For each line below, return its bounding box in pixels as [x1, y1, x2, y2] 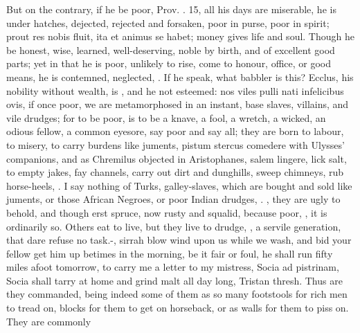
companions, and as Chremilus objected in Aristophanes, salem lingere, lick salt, [6, 151, 347, 165]
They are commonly [6, 314, 91, 328]
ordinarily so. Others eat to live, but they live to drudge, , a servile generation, [6, 219, 341, 233]
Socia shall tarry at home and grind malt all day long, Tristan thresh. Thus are [6, 273, 343, 287]
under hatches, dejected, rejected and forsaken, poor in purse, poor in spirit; [6, 15, 330, 30]
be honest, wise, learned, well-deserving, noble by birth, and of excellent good [6, 42, 335, 57]
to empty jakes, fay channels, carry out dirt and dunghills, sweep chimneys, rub [6, 165, 344, 179]
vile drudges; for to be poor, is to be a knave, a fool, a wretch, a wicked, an [6, 110, 326, 125]
